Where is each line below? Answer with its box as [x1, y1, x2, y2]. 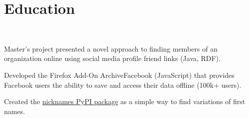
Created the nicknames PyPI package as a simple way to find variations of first [4, 96, 246, 107]
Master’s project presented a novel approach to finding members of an [4, 43, 218, 54]
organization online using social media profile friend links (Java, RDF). [4, 53, 221, 63]
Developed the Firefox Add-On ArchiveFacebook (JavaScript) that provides [4, 69, 235, 80]
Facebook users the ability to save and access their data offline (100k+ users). [4, 79, 242, 90]
